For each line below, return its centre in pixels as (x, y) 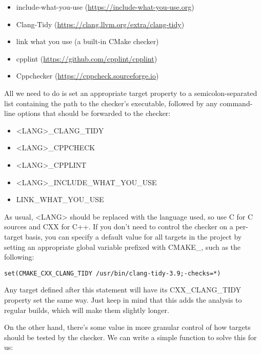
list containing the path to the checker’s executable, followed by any (111, 103)
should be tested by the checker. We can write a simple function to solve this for (130, 337)
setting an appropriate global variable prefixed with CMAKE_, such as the (123, 247)
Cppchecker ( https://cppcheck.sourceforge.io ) (87, 76)
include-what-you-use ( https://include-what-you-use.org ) (105, 7)
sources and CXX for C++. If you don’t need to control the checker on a (119, 227)
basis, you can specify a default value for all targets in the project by (134, 236)
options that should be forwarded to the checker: (94, 113)
